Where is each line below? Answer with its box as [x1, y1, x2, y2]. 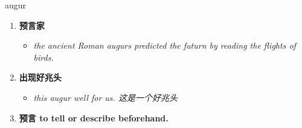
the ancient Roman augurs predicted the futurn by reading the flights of [33, 39, 296, 52]
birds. [33, 50, 54, 63]
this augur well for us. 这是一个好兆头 [33, 91, 178, 103]
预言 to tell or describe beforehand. [19, 111, 169, 124]
